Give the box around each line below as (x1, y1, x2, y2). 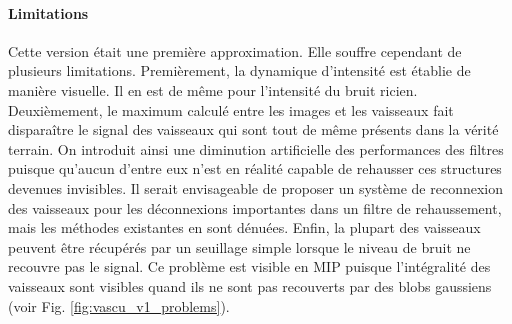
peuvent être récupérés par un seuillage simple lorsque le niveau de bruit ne (8, 236, 471, 257)
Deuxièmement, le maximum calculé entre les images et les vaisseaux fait (8, 99, 454, 120)
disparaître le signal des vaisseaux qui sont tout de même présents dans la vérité (8, 119, 499, 140)
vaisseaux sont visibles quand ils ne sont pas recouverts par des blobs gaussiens (8, 275, 492, 296)
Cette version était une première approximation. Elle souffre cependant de (8, 40, 462, 61)
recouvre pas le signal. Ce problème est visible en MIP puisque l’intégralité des (8, 256, 491, 277)
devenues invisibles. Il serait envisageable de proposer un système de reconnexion (8, 177, 504, 198)
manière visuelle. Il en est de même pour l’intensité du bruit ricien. (8, 79, 418, 100)
